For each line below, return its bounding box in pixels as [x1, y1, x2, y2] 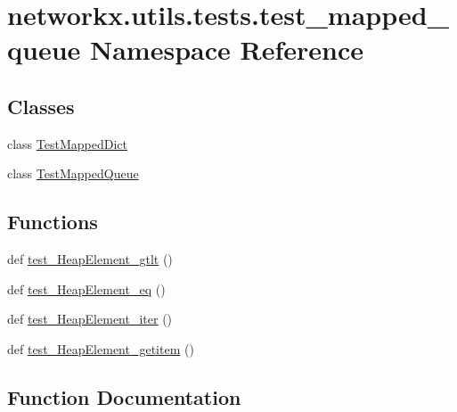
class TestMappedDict [7, 134, 127, 152]
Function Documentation [7, 383, 241, 410]
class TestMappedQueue [7, 164, 139, 183]
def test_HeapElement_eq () [7, 279, 166, 298]
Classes [7, 92, 75, 119]
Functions [7, 208, 98, 235]
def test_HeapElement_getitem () [7, 339, 194, 358]
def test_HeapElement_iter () [7, 309, 173, 328]
